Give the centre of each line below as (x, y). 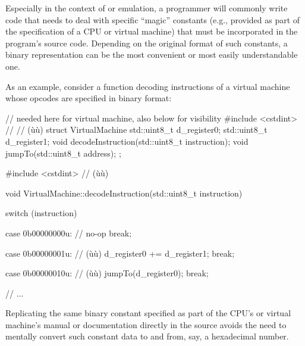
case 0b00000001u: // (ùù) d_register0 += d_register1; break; (120, 253)
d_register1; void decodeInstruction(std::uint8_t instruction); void (127, 141)
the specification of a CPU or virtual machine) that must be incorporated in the (152, 31)
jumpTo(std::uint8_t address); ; (63, 153)
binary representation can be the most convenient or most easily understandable (152, 54)
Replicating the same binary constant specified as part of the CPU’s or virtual (148, 313)
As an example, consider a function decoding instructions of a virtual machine (148, 86)
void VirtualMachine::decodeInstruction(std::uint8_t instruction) (124, 193)
